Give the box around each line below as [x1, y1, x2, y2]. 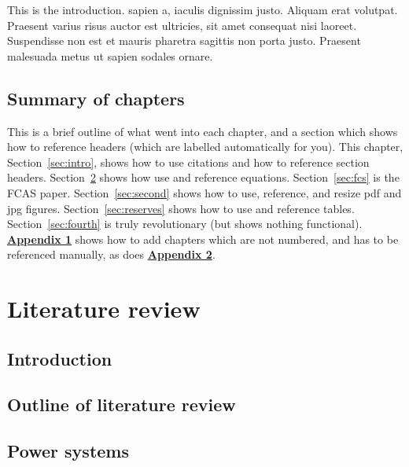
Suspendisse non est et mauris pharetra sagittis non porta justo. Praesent [7, 32, 361, 49]
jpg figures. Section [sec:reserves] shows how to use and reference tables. [7, 200, 355, 216]
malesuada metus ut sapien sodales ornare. [7, 47, 213, 64]
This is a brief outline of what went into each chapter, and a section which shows [7, 123, 398, 139]
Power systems [7, 439, 130, 463]
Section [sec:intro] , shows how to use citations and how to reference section [7, 153, 370, 170]
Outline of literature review [7, 392, 236, 417]
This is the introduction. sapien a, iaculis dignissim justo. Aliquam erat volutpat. [7, 2, 398, 17]
